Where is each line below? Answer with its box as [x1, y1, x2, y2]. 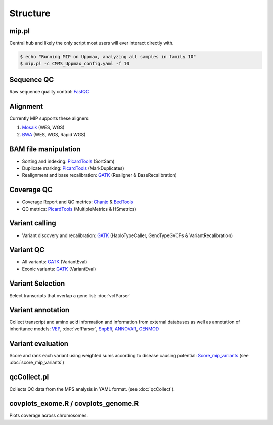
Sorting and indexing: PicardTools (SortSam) [22, 158, 115, 164]
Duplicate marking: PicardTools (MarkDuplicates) [22, 165, 124, 171]
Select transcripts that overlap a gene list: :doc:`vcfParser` [9, 292, 131, 298]
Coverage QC [9, 185, 53, 194]
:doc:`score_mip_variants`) [9, 359, 64, 366]
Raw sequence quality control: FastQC [9, 88, 89, 95]
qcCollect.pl [9, 373, 49, 382]
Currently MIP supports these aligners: [9, 115, 90, 121]
